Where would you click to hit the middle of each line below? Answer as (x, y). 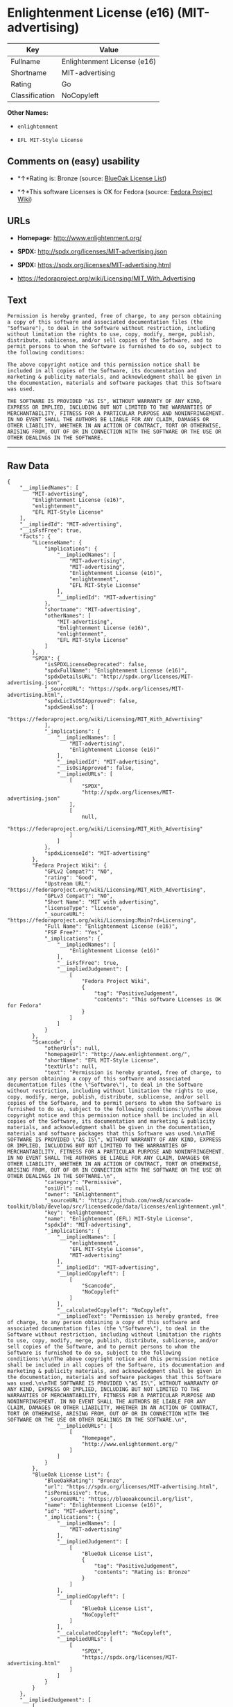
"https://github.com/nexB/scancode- (141, 1201)
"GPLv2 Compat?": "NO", (78, 872)
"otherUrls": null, (72, 1048)
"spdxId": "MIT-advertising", (88, 1225)
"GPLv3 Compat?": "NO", (78, 896)
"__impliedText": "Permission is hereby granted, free (137, 1316)
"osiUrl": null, (68, 1188)
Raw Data (28, 465)
